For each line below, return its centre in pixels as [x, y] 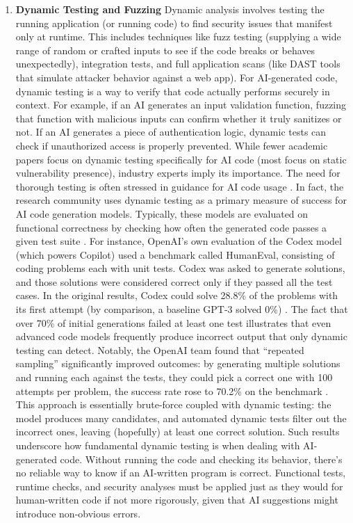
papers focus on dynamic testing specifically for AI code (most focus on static [181, 159]
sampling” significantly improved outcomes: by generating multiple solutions [178, 363]
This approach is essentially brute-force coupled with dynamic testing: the [173, 404]
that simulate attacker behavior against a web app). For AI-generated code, [176, 77]
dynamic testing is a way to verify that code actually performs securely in [173, 91]
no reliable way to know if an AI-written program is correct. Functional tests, [181, 473]
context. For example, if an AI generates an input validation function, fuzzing [181, 105]
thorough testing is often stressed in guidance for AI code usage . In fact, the [180, 186]
